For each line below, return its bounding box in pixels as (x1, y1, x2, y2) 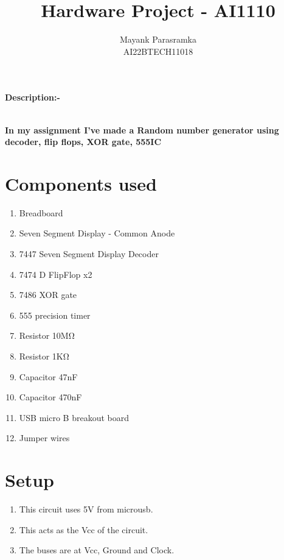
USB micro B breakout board (19, 411, 129, 424)
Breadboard (19, 206, 63, 219)
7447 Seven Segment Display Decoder (19, 247, 159, 260)
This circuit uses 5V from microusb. (19, 503, 153, 516)
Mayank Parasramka (120, 33, 196, 46)
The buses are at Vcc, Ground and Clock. (19, 544, 175, 556)
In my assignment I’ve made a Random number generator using (5, 123, 279, 136)
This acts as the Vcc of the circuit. (19, 523, 148, 536)
